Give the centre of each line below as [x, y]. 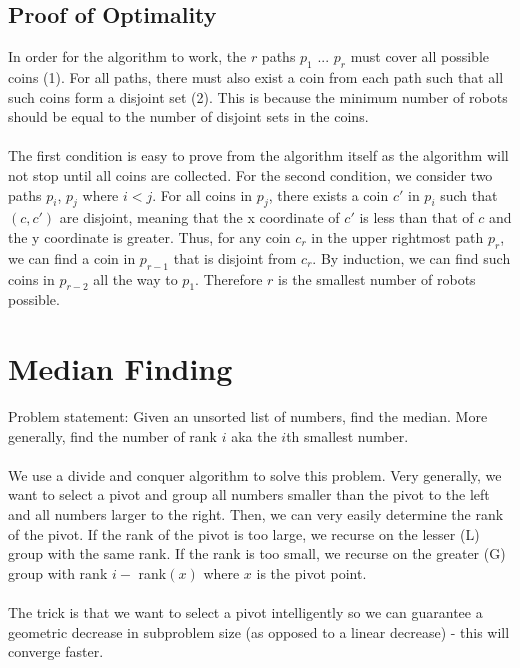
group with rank [58, 572]
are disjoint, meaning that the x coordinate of [199, 217]
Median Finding [120, 368]
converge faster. [56, 651]
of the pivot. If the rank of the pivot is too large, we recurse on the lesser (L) [244, 533]
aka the [254, 435]
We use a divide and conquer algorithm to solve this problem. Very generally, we [255, 474]
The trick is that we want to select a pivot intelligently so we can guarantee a [245, 612]
